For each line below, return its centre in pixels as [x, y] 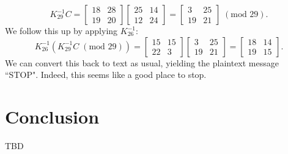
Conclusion [52, 116]
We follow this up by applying [61, 30]
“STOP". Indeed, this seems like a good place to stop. [106, 75]
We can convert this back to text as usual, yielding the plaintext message [142, 62]
